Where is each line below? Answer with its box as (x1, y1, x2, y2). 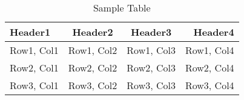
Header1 (10, 25, 51, 39)
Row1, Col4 (185, 43, 234, 57)
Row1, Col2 (68, 43, 117, 57)
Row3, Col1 (10, 78, 59, 92)
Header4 (193, 25, 234, 39)
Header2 (72, 25, 113, 39)
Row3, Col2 (68, 78, 117, 92)
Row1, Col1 (10, 43, 59, 57)
